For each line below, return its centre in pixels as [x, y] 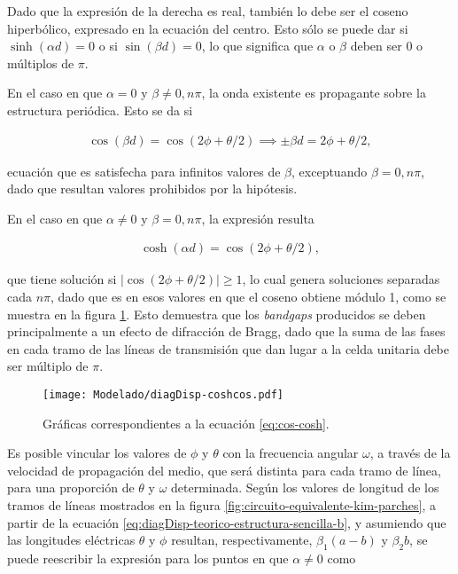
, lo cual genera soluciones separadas [341, 279]
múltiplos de [41, 63]
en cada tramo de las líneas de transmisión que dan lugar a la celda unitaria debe [229, 348]
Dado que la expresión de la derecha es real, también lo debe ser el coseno [208, 11]
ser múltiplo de [48, 366]
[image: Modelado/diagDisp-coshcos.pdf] [163, 394]
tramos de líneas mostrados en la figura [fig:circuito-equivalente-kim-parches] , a [221, 505]
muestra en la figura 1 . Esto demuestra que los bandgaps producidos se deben [217, 314]
